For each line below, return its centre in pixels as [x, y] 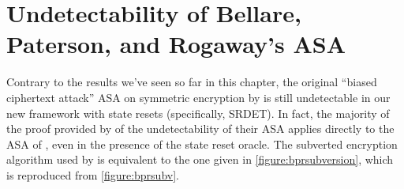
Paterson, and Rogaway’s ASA [176, 44]
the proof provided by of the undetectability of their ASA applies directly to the [200, 129]
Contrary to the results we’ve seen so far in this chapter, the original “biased [192, 82]
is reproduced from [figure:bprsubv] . [93, 174]
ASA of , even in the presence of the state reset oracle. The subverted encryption [202, 144]
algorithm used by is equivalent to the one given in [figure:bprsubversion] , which [200, 159]
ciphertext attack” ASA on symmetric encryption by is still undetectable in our [198, 97]
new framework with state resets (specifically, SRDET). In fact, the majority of [198, 113]
